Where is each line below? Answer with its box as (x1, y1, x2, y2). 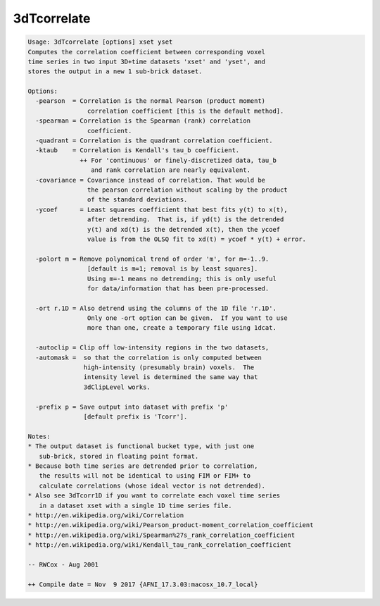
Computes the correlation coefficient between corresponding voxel (27, 48, 266, 56)
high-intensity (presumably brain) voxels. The (83, 364, 255, 371)
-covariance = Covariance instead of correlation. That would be (35, 176, 266, 184)
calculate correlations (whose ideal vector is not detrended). (39, 481, 266, 490)
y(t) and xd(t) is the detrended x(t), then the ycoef (87, 225, 281, 233)
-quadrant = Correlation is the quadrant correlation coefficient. (35, 137, 273, 144)
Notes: (27, 432, 51, 440)
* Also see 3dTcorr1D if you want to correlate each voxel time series (27, 492, 281, 500)
